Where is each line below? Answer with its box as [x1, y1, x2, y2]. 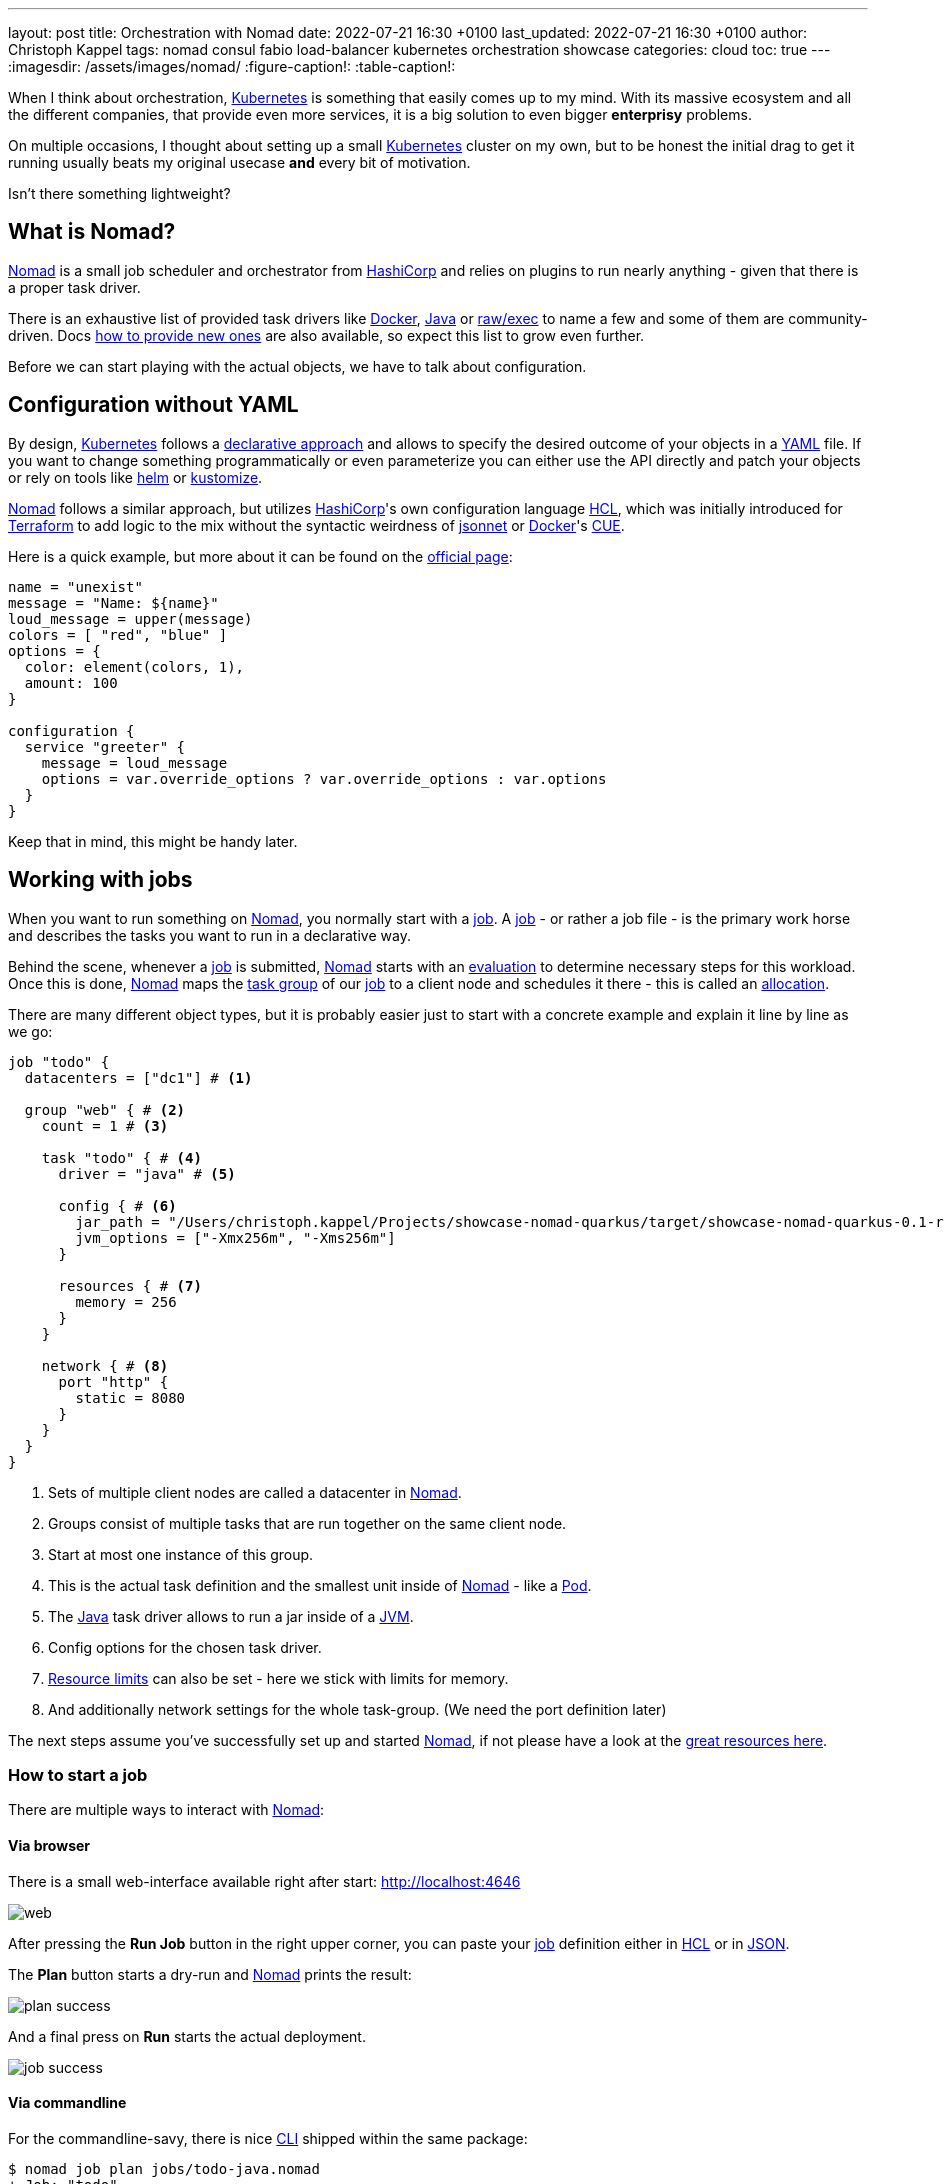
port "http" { [58, 1373, 169, 1390]
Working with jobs [8, 867, 193, 893]
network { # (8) [41, 1357, 169, 1374]
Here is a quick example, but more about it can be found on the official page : [8, 547, 513, 565]
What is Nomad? [8, 219, 176, 245]
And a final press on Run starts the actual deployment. [8, 2027, 366, 2045]
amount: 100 [24, 674, 118, 691]
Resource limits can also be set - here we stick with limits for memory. [48, 1669, 509, 1687]
